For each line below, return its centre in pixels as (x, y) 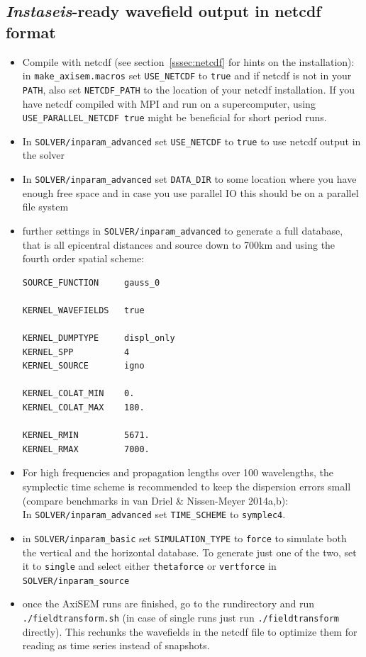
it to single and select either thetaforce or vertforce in (149, 566)
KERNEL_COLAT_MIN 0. (78, 394)
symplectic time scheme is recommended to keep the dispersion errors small (187, 486)
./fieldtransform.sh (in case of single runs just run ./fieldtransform (181, 617)
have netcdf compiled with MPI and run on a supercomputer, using (169, 103)
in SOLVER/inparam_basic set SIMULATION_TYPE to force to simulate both (184, 538)
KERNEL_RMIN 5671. (86, 436)
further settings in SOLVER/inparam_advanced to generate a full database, (183, 230)
